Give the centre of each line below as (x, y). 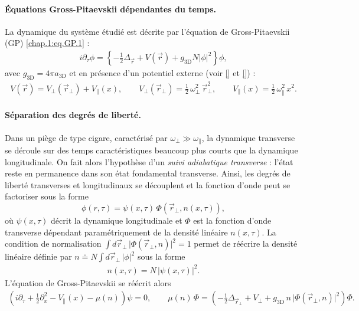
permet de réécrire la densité (246, 243)
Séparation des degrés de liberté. (73, 115)
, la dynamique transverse (248, 137)
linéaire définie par (38, 256)
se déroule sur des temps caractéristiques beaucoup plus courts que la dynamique (151, 150)
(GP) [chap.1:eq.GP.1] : (47, 43)
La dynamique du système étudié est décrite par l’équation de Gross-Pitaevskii (147, 31)
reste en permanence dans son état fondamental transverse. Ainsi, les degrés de (148, 173)
